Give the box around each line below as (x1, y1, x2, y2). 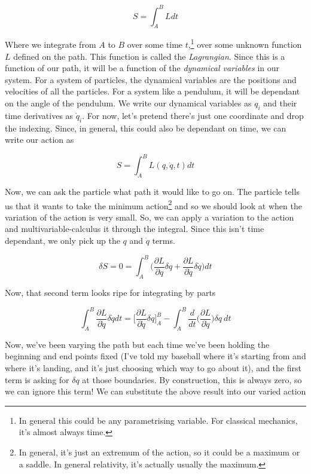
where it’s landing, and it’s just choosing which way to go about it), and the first (5, 362, 301, 374)
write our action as (5, 133, 74, 146)
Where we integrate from (5, 38, 96, 50)
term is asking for (5, 373, 69, 386)
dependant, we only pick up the (5, 234, 120, 247)
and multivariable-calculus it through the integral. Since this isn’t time (5, 222, 264, 235)
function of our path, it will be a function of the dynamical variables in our (5, 62, 280, 74)
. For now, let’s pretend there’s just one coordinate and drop (82, 109, 304, 121)
